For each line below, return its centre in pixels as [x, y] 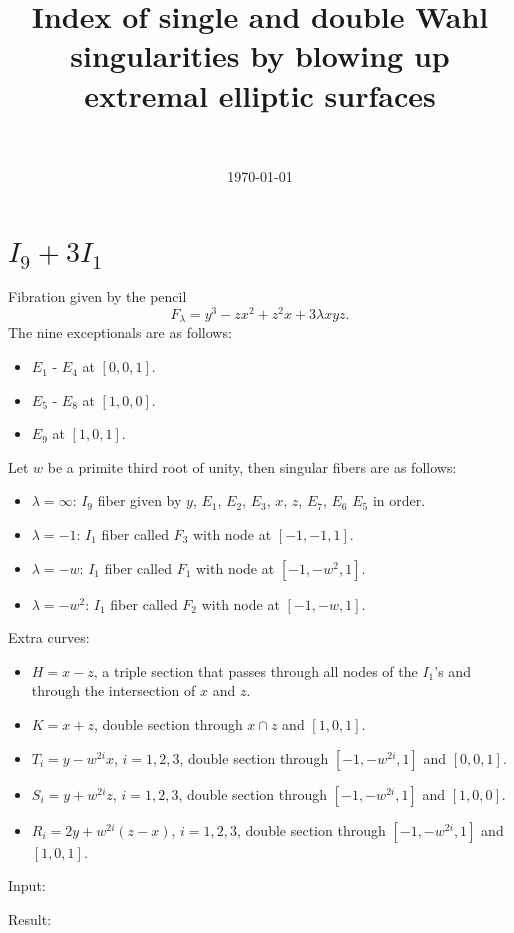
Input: [27, 885]
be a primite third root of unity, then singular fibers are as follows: [252, 466]
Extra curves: [49, 637]
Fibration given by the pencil [97, 296]
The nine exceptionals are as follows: [120, 332]
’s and [452, 670]
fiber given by [139, 500]
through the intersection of [113, 690]
